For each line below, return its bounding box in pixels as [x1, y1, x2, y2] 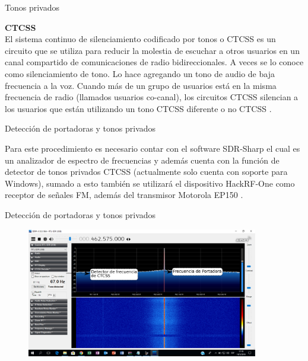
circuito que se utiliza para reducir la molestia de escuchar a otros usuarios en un [5, 44, 300, 56]
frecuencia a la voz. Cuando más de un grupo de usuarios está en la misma [5, 79, 277, 91]
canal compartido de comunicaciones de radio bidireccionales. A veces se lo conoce [5, 56, 304, 68]
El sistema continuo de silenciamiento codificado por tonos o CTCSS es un [5, 33, 276, 45]
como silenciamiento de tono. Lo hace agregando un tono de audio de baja [5, 67, 275, 79]
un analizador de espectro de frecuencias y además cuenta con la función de [5, 154, 280, 166]
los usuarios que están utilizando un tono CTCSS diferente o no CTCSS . [5, 102, 272, 114]
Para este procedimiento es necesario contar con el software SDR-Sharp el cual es [5, 142, 300, 154]
